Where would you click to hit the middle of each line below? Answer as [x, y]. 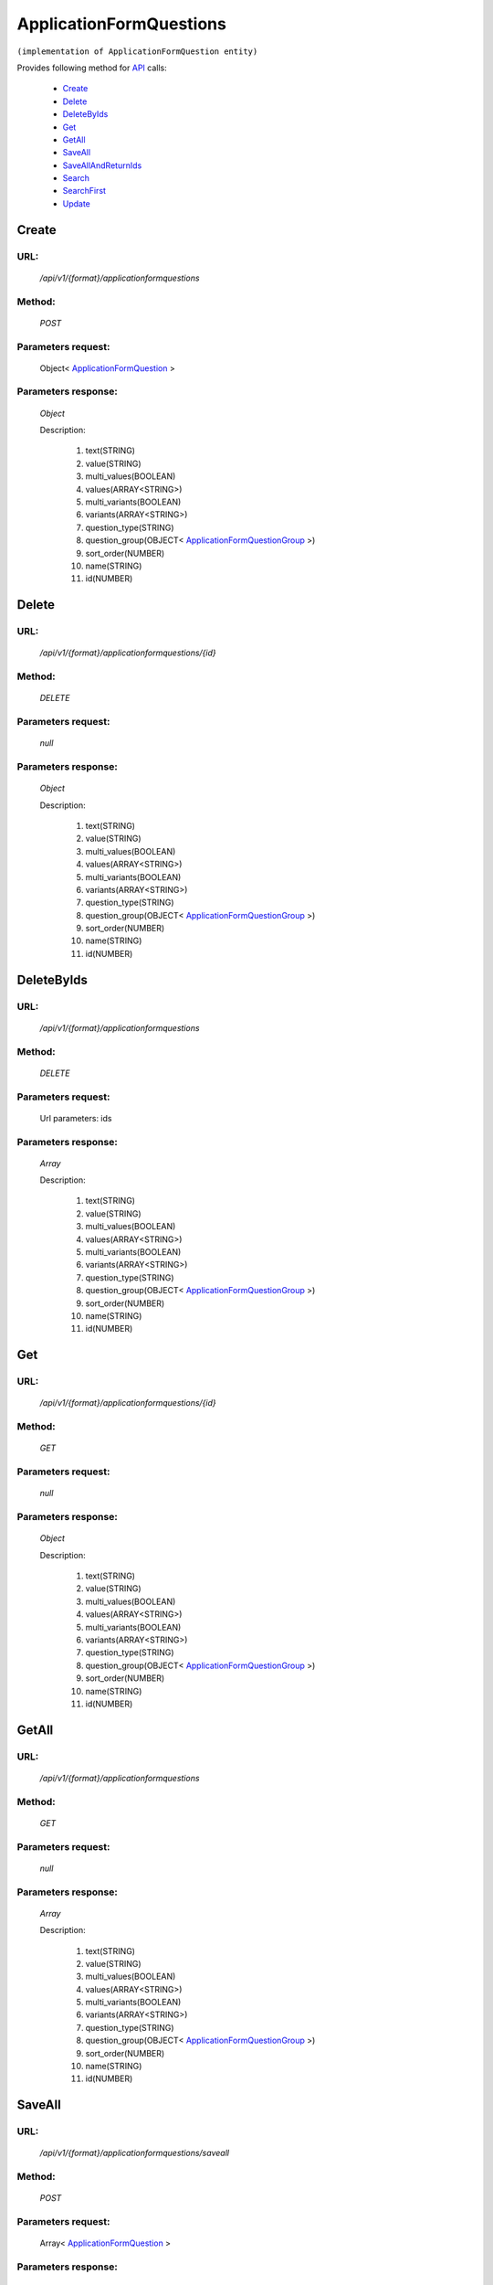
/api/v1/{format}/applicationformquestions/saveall [135, 2153]
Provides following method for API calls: [92, 68]
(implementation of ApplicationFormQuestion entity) [137, 51]
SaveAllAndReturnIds [102, 165]
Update [77, 203]
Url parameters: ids [76, 1118]
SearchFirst [84, 191]
